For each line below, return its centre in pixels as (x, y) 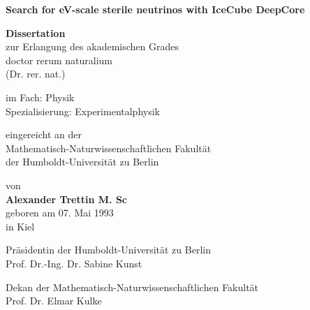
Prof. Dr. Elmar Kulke (54, 301)
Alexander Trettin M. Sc (66, 199)
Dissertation (36, 32)
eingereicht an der (44, 134)
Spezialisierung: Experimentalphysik (83, 111)
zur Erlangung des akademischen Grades (92, 46)
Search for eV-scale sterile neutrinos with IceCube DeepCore (155, 9)
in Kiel (20, 226)
